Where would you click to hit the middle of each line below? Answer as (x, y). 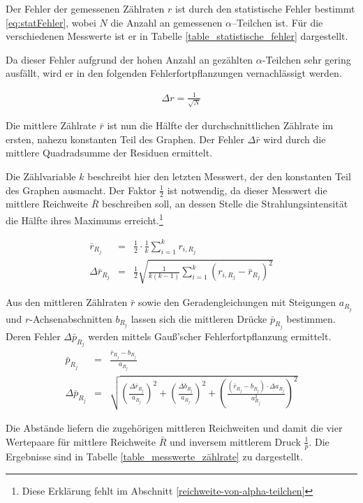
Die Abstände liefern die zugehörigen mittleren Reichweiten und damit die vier (174, 428)
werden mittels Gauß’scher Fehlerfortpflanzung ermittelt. (210, 336)
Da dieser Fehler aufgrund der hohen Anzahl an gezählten (129, 59)
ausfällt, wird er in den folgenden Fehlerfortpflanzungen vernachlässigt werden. (174, 73)
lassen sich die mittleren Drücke (199, 318)
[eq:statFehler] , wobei (51, 22)
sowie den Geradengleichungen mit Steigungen (237, 302)
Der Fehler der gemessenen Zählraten (85, 8)
